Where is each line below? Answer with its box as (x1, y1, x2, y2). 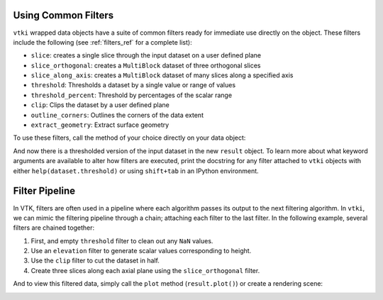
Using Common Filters (13, 9, 114, 21)
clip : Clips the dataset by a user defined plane (30, 101, 170, 109)
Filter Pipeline (13, 185, 76, 197)
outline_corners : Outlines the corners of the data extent (30, 111, 204, 119)
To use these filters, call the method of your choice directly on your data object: (13, 133, 246, 142)
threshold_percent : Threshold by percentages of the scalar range (30, 91, 233, 99)
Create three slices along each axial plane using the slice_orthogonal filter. (30, 266, 260, 274)
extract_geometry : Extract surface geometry (30, 121, 170, 129)
